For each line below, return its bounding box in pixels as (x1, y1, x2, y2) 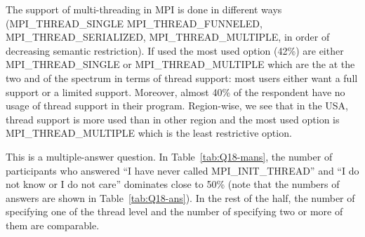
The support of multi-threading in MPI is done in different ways (6, 2, 282, 16)
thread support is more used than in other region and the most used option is (6, 111, 340, 126)
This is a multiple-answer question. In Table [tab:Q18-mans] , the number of (6, 149, 333, 163)
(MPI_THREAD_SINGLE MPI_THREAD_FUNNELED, (6, 15, 263, 30)
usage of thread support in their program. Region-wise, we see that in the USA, (6, 98, 348, 113)
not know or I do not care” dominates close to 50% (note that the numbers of (6, 177, 340, 191)
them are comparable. (6, 217, 100, 232)
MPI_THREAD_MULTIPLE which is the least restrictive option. (6, 126, 292, 140)
